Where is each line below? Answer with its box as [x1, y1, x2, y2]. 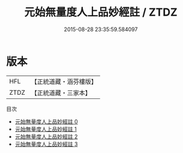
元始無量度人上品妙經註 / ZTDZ [23, 5, 178, 19]
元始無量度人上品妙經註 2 [14, 133, 78, 140]
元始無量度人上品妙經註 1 [14, 125, 77, 133]
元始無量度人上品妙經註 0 [14, 118, 78, 125]
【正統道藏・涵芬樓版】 [31, 77, 98, 86]
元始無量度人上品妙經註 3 [14, 140, 78, 148]
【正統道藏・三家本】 [31, 88, 92, 97]
